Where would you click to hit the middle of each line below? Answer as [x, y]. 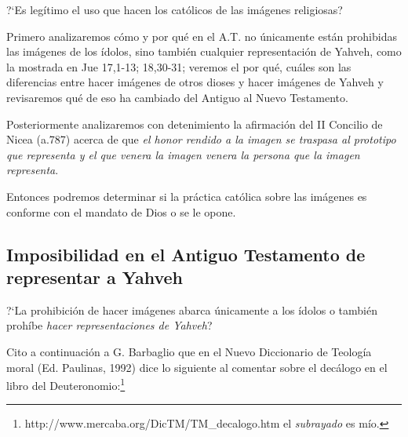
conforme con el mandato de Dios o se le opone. [121, 211]
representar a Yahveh [95, 277]
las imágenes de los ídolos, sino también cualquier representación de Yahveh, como [204, 51]
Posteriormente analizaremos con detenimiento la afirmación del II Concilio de [195, 124]
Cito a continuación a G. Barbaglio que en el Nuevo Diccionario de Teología [189, 351]
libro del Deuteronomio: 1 [66, 384]
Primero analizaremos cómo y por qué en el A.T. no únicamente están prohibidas [202, 36]
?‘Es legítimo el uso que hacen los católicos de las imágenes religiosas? [175, 9]
